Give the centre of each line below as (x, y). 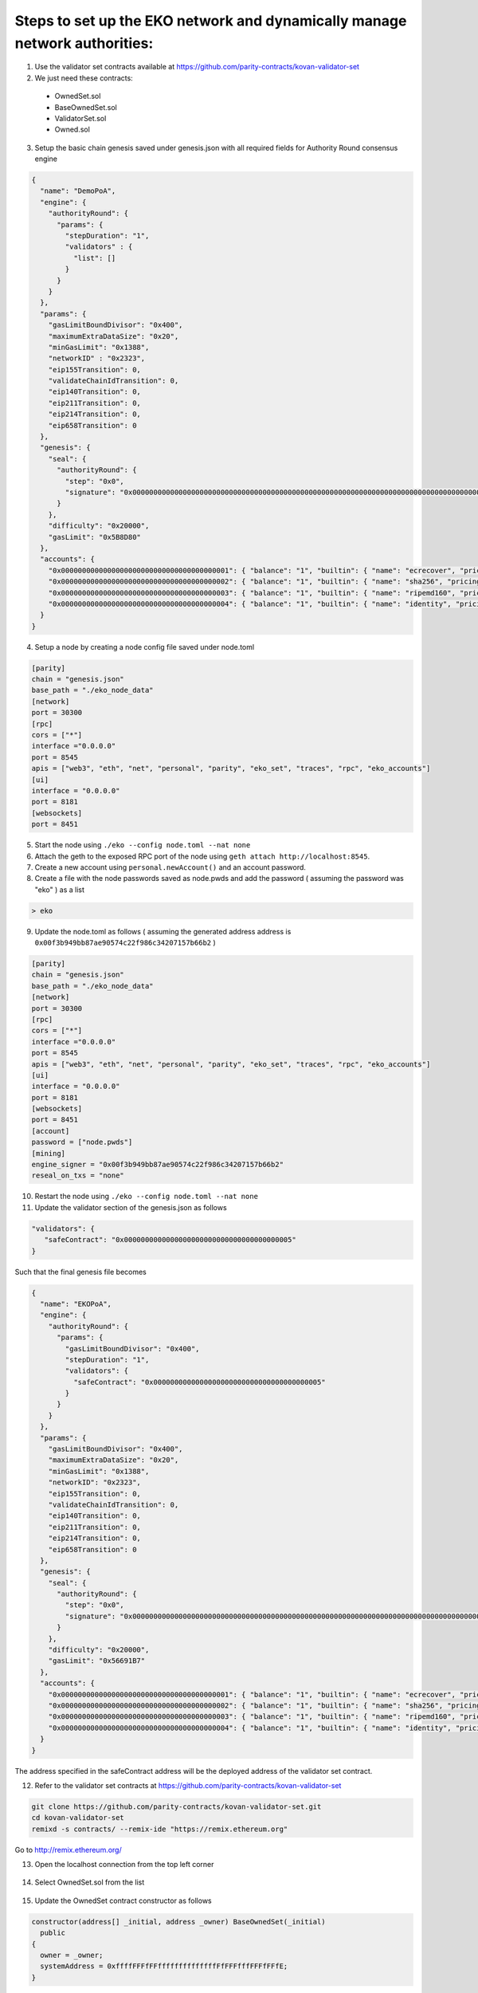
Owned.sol (72, 130)
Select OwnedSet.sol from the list (90, 1882)
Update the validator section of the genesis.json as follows (131, 1207)
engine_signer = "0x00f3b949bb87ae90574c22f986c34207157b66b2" (158, 1165)
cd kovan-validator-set (78, 1818)
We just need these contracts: (84, 78)
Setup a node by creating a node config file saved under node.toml (145, 647)
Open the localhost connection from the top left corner (124, 1865)
